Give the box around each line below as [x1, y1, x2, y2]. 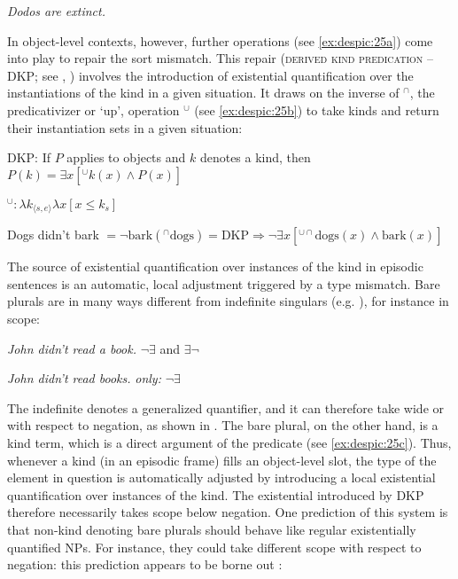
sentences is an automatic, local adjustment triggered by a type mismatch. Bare [7, 274, 440, 293]
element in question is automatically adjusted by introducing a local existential [7, 468, 436, 487]
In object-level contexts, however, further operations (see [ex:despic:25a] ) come [7, 31, 433, 50]
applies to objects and [66, 148, 186, 167]
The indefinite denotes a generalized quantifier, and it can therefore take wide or [7, 398, 444, 417]
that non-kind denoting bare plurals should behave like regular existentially [7, 520, 416, 538]
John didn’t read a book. [7, 339, 137, 357]
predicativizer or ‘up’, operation [7, 100, 180, 119]
